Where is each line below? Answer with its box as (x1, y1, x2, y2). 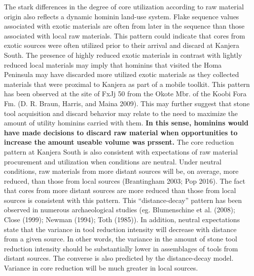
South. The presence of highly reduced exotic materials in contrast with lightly (4, 49, 242, 60)
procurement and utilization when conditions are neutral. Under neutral (4, 156, 221, 166)
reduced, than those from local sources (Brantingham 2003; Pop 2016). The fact (4, 175, 246, 186)
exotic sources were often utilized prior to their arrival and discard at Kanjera (4, 40, 239, 50)
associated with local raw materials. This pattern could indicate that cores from (4, 30, 246, 40)
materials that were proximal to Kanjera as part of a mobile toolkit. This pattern (4, 79, 250, 89)
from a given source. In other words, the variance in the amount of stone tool (4, 234, 237, 244)
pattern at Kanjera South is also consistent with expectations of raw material (4, 146, 238, 157)
